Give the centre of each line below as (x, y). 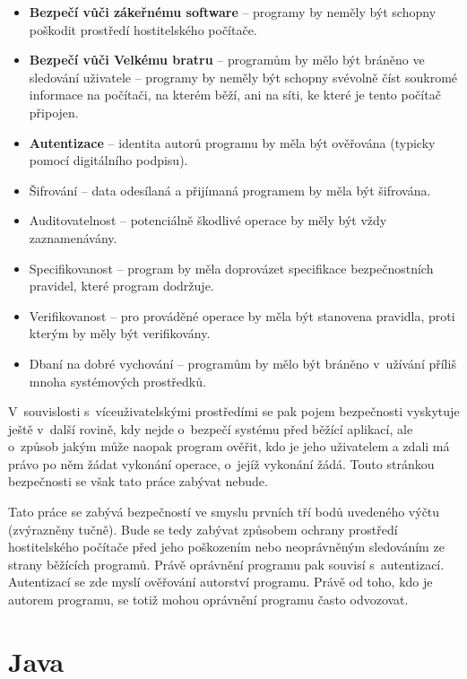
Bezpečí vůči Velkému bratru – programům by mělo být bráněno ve (227, 60)
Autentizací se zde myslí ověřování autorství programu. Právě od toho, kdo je (221, 582)
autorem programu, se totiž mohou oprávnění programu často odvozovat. (208, 600)
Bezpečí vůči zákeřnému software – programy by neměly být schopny (233, 12)
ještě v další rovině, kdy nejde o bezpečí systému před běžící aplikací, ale (211, 428)
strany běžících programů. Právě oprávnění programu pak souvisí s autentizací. (226, 564)
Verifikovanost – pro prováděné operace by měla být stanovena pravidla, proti (242, 315)
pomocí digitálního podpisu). (108, 160)
